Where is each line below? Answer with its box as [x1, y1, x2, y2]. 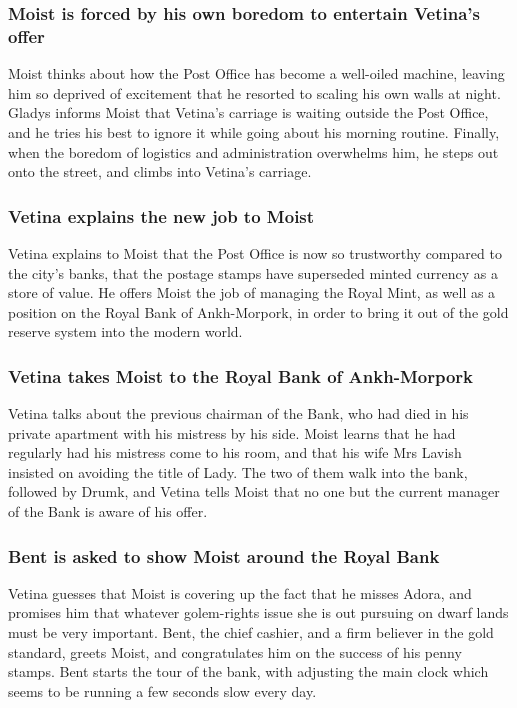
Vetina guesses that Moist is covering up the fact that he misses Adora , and [8, 582, 472, 603]
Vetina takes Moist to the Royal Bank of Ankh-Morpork [8, 363, 474, 388]
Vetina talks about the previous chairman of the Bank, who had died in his [8, 403, 469, 424]
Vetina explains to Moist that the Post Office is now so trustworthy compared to [8, 242, 502, 263]
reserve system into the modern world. [8, 321, 243, 342]
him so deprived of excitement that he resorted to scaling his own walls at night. [8, 82, 501, 103]
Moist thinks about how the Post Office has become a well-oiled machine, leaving [8, 63, 505, 84]
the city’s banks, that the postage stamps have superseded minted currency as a [8, 262, 498, 283]
